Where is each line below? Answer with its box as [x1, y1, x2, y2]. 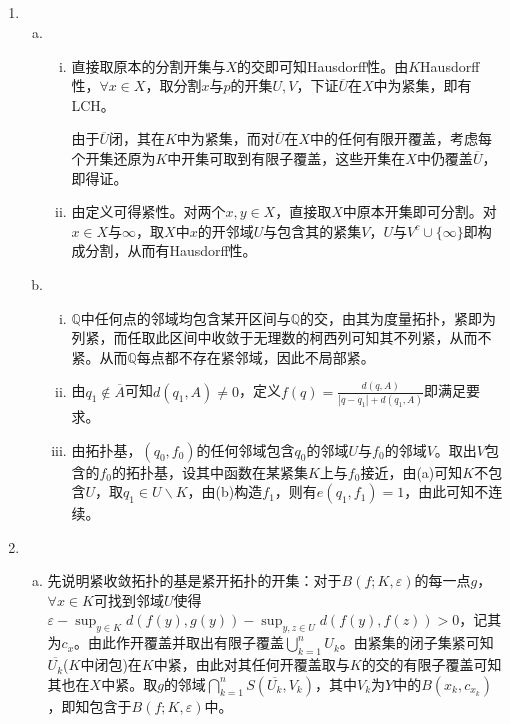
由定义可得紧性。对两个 [71, 201, 226, 222]
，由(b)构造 [187, 481, 263, 502]
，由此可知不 [404, 481, 489, 502]
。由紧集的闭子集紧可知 [339, 632, 494, 653]
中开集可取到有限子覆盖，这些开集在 [167, 147, 406, 168]
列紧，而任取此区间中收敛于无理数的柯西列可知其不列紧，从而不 [71, 327, 492, 348]
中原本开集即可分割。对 [342, 201, 497, 222]
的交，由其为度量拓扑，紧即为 [300, 307, 497, 328]
